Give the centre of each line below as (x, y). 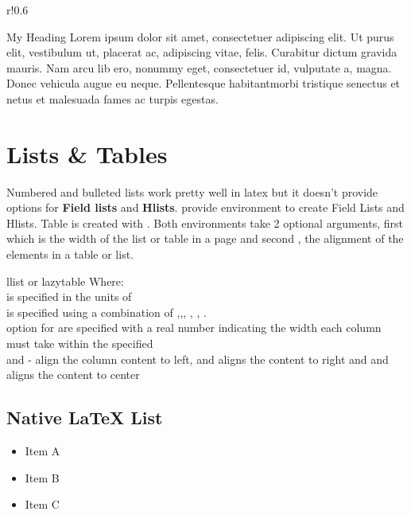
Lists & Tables (87, 153)
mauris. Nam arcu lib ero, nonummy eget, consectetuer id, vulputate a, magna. (199, 67)
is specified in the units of (69, 297)
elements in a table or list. (70, 254)
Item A (43, 451)
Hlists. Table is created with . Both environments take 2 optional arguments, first (205, 222)
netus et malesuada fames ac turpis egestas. (112, 98)
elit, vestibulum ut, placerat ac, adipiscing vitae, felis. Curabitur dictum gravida (202, 52)
